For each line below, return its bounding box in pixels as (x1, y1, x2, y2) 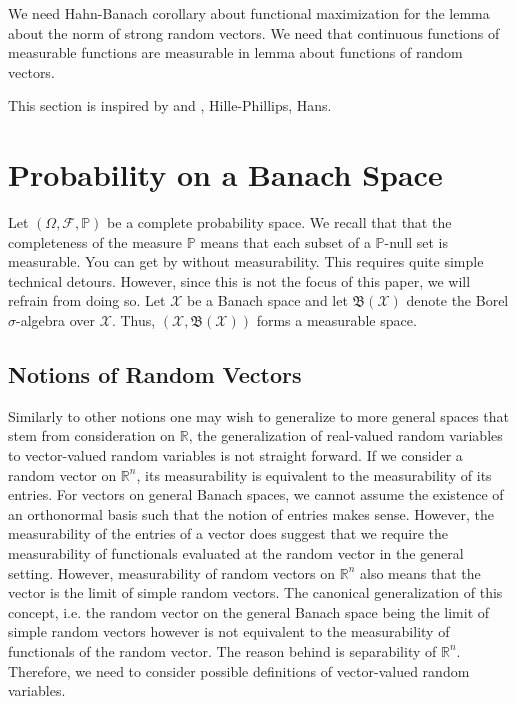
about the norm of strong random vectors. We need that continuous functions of (8, 22, 500, 43)
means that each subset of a (200, 231, 371, 252)
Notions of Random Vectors (8, 359, 302, 390)
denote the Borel (406, 290, 509, 311)
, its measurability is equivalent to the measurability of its (136, 464, 492, 485)
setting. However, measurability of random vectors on (8, 562, 336, 583)
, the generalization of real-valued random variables (188, 425, 503, 446)
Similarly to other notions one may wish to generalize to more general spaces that (8, 405, 509, 426)
